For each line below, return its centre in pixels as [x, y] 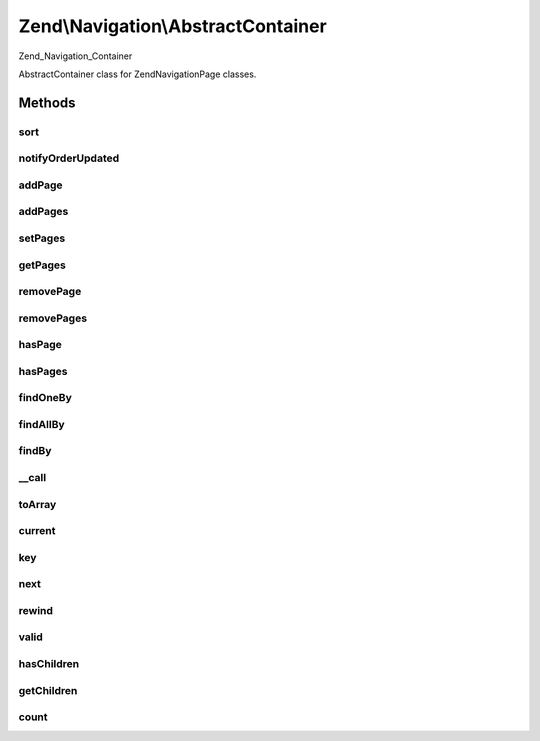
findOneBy [45, 398]
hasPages [43, 371]
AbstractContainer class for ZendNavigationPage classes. [137, 74]
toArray [37, 504]
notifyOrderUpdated [69, 158]
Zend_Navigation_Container [75, 56]
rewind [36, 610]
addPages [43, 212]
